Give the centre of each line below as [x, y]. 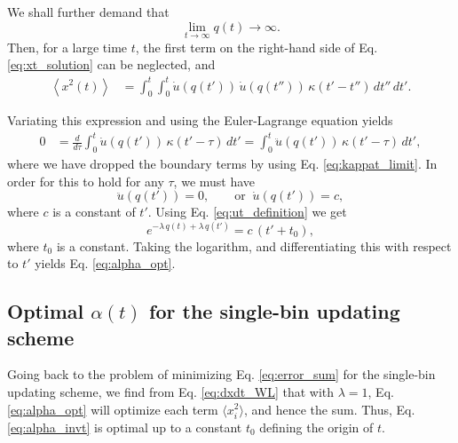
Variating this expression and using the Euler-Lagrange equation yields [200, 120]
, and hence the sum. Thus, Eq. [329, 409]
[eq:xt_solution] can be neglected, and [111, 64]
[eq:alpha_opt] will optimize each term [113, 409]
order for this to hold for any [86, 181]
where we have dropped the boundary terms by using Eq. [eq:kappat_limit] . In [222, 164]
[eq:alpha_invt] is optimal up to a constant [125, 427]
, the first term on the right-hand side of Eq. [257, 47]
